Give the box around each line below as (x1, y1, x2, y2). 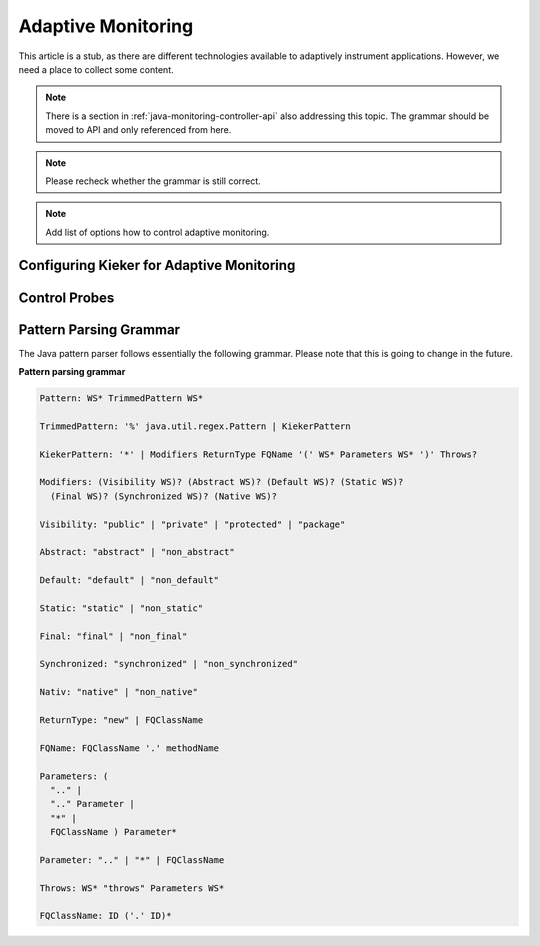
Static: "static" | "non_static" (39, 602, 204, 614)
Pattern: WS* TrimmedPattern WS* (39, 392, 204, 404)
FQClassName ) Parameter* (50, 826, 177, 838)
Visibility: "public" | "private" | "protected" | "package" (39, 518, 346, 530)
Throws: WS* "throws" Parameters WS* (39, 882, 225, 894)
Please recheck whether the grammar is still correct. (45, 175, 262, 187)
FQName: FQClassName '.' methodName (39, 742, 220, 754)
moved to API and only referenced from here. (45, 124, 232, 136)
